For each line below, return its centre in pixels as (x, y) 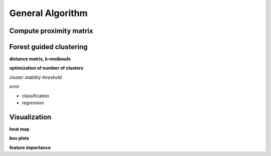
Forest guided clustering (48, 47)
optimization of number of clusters (46, 68)
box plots (19, 138)
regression (33, 103)
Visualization (30, 117)
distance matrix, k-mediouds (40, 59)
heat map (19, 129)
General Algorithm (48, 13)
